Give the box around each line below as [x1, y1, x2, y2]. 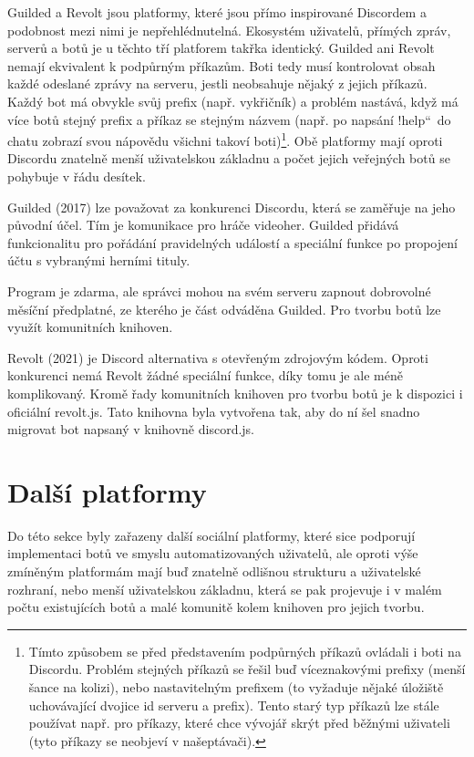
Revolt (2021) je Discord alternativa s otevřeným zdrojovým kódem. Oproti [7, 347, 428, 367]
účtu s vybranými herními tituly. [7, 251, 191, 270]
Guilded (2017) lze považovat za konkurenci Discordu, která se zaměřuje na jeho [7, 197, 456, 216]
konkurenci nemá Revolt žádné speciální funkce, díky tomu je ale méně [7, 366, 403, 385]
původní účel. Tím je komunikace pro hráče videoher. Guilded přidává [7, 215, 399, 234]
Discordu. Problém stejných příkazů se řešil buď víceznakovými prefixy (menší [28, 659, 466, 679]
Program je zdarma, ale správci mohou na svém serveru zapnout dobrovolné [7, 281, 431, 300]
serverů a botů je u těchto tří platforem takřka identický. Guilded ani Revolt [7, 38, 435, 57]
